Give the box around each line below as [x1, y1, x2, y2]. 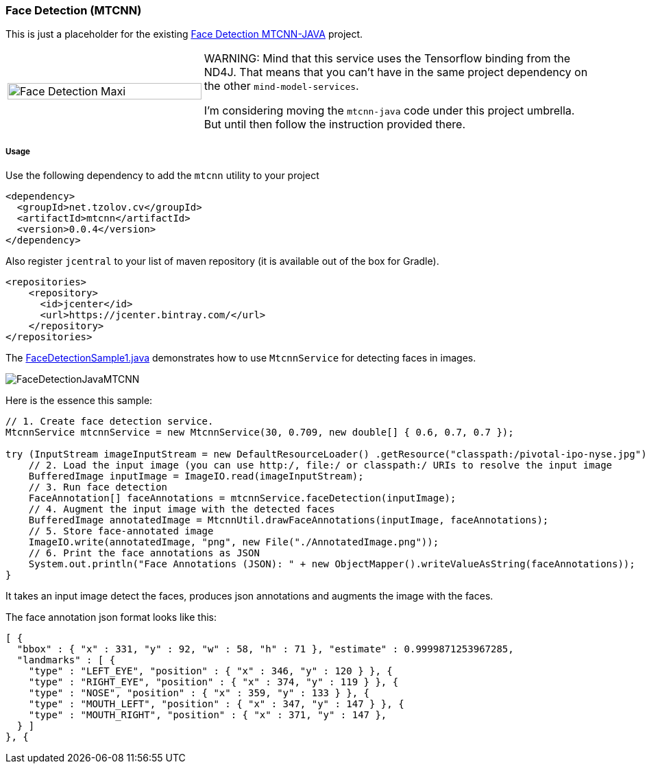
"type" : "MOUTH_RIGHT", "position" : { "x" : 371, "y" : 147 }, [28, 709, 387, 721]
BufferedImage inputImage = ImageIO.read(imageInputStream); [28, 471, 364, 482]
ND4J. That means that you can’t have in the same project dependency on [204, 65, 588, 80]
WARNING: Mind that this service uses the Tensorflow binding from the [204, 51, 571, 66]
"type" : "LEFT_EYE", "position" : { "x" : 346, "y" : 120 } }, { [28, 665, 393, 677]
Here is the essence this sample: [5, 394, 153, 407]
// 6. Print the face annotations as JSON [28, 547, 260, 559]
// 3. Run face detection [28, 482, 168, 493]
